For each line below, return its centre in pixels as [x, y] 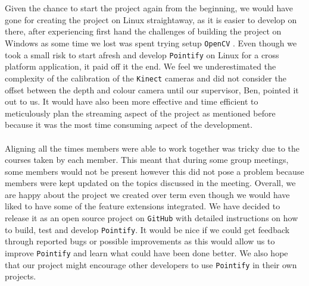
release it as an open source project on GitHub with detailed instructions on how [152, 218]
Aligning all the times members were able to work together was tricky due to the [152, 148]
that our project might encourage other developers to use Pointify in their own [151, 264]
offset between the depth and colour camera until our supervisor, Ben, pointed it [152, 89]
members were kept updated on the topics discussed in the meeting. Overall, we [150, 183]
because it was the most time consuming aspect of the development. [129, 125]
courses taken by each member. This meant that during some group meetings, [147, 160]
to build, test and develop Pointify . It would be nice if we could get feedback [147, 229]
